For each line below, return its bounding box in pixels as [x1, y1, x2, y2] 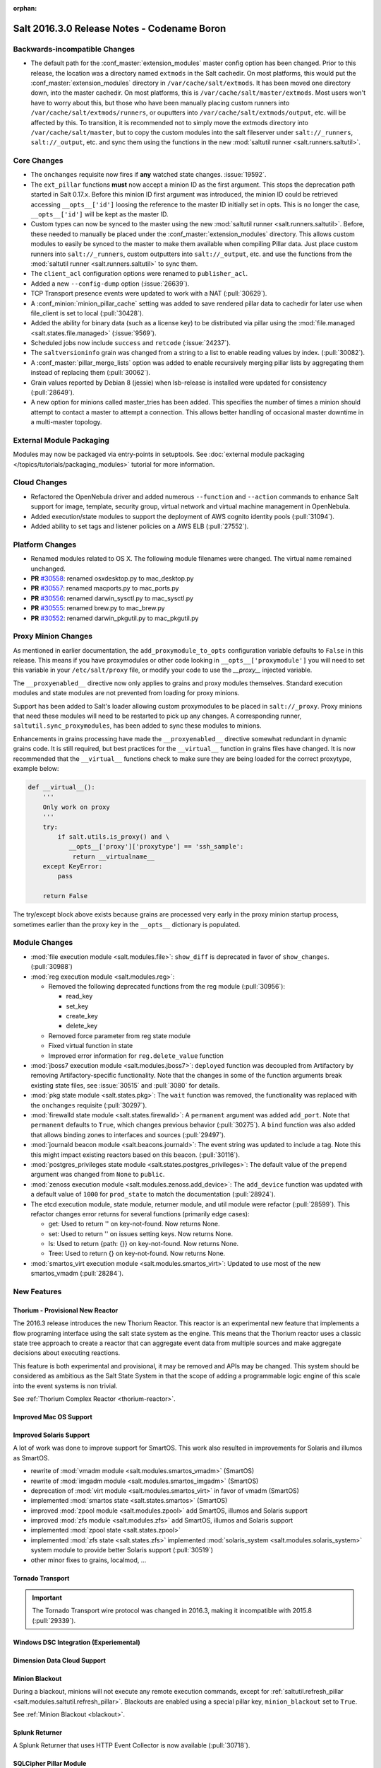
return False [42, 892, 88, 900]
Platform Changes [13, 540, 77, 549]
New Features [13, 1287, 62, 1297]
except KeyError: [42, 863, 103, 871]
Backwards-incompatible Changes [13, 44, 135, 54]
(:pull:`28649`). [30, 388, 75, 397]
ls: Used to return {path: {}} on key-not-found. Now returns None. [48, 1240, 239, 1248]
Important [32, 1593, 63, 1602]
